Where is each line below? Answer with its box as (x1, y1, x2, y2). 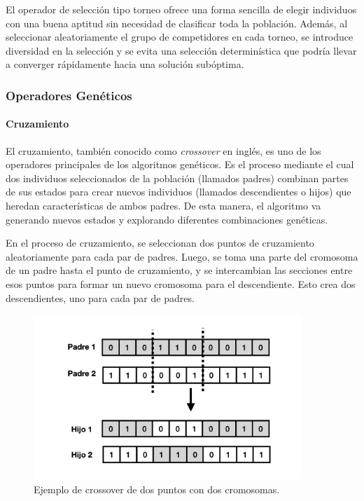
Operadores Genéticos (6, 86, 132, 104)
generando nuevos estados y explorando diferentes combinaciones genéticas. (6, 212, 328, 226)
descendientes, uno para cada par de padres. (6, 290, 195, 305)
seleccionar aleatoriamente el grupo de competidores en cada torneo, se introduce (6, 29, 353, 44)
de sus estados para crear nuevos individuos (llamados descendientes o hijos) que (6, 184, 351, 199)
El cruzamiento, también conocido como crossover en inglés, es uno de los (6, 143, 321, 158)
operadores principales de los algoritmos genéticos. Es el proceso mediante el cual (6, 157, 354, 172)
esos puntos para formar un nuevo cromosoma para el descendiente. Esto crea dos (6, 276, 356, 291)
